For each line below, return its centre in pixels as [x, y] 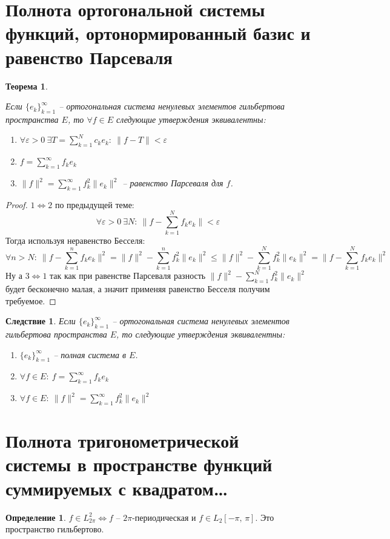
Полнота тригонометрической [122, 441]
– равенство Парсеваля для [173, 183]
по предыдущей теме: [94, 204]
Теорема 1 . [27, 86]
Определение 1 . [36, 517]
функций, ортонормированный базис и [158, 33]
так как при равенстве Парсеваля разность [128, 276]
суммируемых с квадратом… [117, 488]
